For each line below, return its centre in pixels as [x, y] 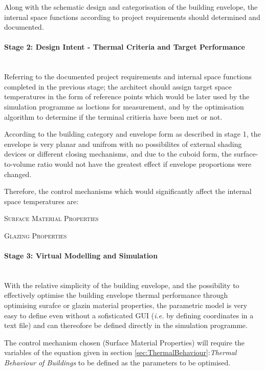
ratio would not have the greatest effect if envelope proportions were [145, 163]
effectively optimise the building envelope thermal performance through [116, 295]
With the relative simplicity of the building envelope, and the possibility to [122, 285]
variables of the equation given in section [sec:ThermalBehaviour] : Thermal [120, 352]
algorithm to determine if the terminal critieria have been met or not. [113, 116]
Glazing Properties [36, 235]
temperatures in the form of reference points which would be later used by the [127, 96]
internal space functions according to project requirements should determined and [132, 17]
